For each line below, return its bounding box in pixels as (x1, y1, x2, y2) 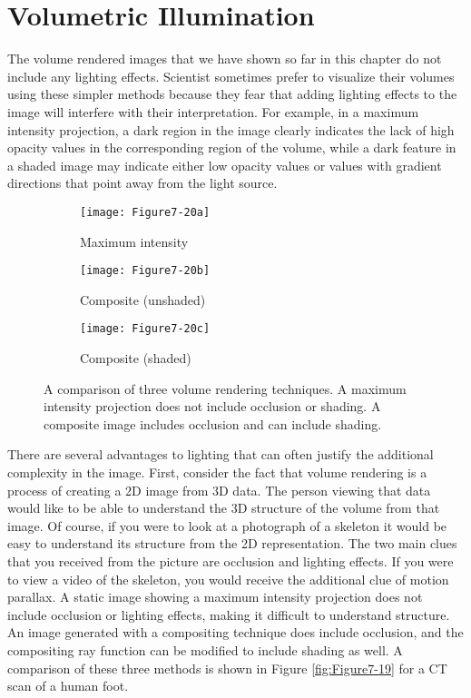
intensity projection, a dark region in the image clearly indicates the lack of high (7, 120, 455, 139)
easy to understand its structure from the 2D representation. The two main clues (7, 534, 457, 553)
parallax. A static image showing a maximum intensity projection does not (7, 587, 423, 606)
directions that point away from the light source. (7, 173, 278, 192)
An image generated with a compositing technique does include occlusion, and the (7, 623, 464, 642)
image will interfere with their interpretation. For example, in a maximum (7, 102, 419, 121)
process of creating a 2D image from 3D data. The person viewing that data (7, 480, 431, 499)
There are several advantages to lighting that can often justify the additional (7, 445, 434, 464)
